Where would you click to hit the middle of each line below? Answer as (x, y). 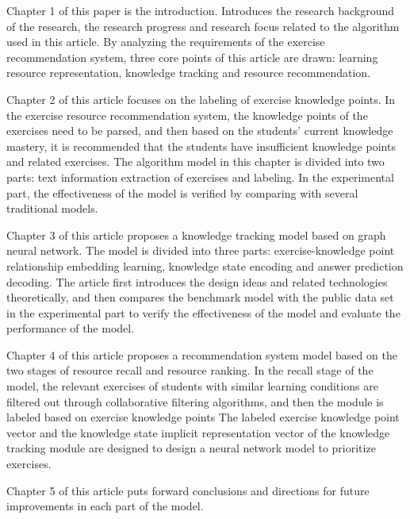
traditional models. (52, 208)
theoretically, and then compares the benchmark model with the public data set (200, 297)
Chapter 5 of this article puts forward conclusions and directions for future (188, 490)
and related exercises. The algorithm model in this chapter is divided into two (195, 161)
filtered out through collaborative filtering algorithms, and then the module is (195, 401)
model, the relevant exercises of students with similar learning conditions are (192, 386)
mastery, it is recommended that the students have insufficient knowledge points (201, 146)
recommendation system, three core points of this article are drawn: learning (192, 57)
